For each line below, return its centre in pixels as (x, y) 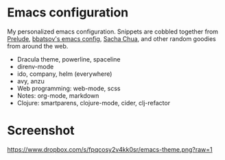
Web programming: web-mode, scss (69, 88)
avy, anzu (31, 81)
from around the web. (38, 46)
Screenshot (41, 131)
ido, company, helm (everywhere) (64, 74)
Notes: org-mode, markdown (58, 95)
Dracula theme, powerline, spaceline (69, 59)
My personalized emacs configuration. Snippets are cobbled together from (113, 31)
